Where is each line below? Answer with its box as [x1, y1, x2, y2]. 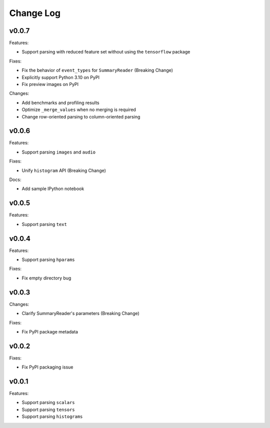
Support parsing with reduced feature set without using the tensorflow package [21, 49, 190, 55]
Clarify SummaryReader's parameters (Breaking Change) [21, 310, 139, 316]
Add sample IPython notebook [21, 185, 84, 192]
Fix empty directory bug [21, 275, 71, 281]
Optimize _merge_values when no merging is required [21, 106, 136, 112]
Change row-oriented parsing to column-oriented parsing [21, 113, 140, 119]
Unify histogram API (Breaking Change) [21, 167, 106, 173]
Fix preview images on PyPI [21, 81, 79, 87]
